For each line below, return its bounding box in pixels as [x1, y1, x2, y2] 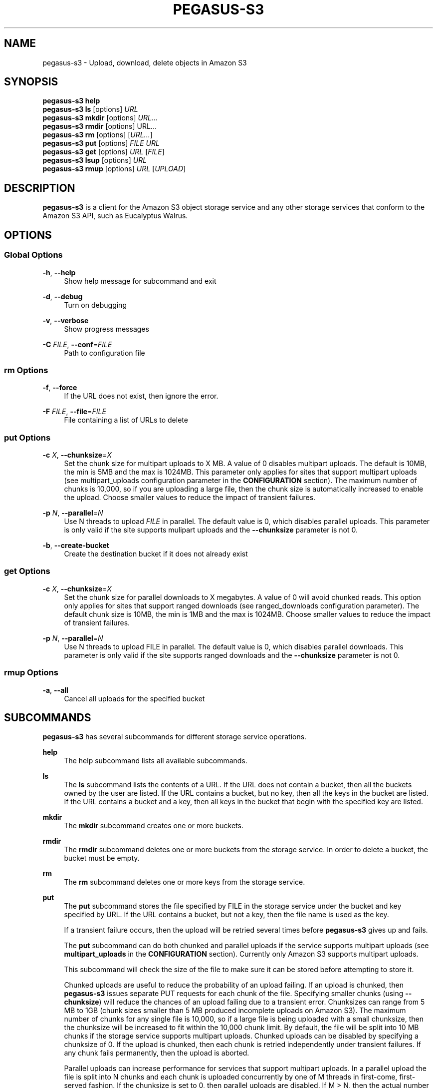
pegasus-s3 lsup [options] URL [42, 156, 147, 165]
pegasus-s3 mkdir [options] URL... [42, 113, 158, 122]
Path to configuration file [64, 348, 145, 357]
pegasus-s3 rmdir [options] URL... [42, 122, 157, 131]
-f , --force [42, 383, 77, 392]
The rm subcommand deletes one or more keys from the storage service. [64, 878, 305, 887]
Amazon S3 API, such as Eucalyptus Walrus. [42, 211, 188, 220]
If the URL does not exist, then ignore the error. [64, 392, 218, 401]
